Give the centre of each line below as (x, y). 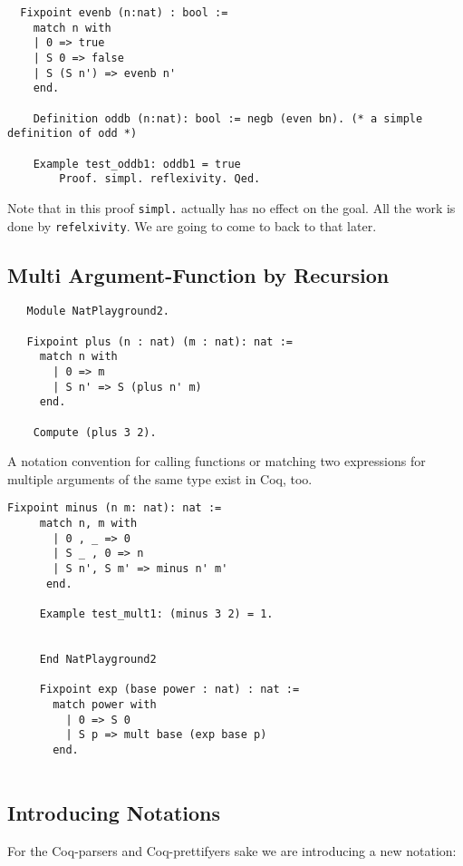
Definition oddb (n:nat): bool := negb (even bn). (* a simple (228, 118)
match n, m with (88, 524)
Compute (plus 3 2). (95, 432)
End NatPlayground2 (98, 660)
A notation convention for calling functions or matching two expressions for (217, 461)
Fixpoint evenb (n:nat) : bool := (124, 13)
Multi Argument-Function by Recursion (198, 274)
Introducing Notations (114, 812)
